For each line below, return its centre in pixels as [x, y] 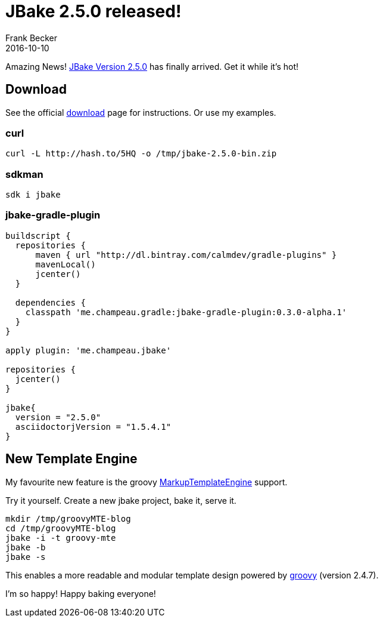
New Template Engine [71, 459]
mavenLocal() [66, 264]
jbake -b [26, 547]
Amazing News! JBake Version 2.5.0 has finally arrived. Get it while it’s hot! [152, 66]
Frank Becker [32, 38]
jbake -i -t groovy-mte [61, 538]
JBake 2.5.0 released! [94, 11]
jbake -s [26, 557]
